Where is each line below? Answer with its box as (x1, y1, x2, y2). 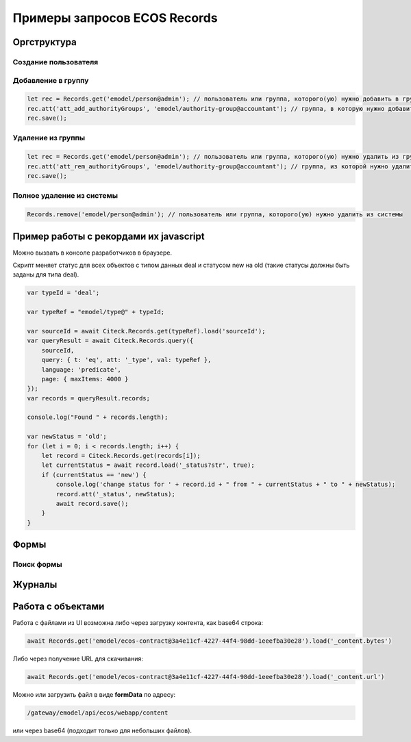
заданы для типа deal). (12, 270, 79, 279)
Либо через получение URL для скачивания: (12, 654, 143, 663)
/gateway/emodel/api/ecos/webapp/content (27, 708, 169, 717)
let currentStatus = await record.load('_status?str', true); (41, 461, 255, 469)
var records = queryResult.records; (27, 394, 151, 402)
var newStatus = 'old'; (27, 433, 108, 441)
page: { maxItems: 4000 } (41, 375, 129, 383)
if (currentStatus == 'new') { (41, 471, 147, 478)
